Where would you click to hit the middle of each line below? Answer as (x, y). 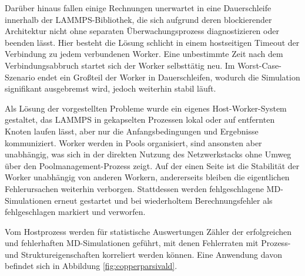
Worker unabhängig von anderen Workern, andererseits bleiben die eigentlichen (147, 177)
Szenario (20, 77)
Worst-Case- (259, 65)
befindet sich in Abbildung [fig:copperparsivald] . (91, 266)
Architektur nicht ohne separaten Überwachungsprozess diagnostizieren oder (142, 31)
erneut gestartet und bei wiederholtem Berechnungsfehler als (163, 200)
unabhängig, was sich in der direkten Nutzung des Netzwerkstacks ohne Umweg (148, 154)
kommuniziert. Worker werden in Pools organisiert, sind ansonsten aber (133, 142)
